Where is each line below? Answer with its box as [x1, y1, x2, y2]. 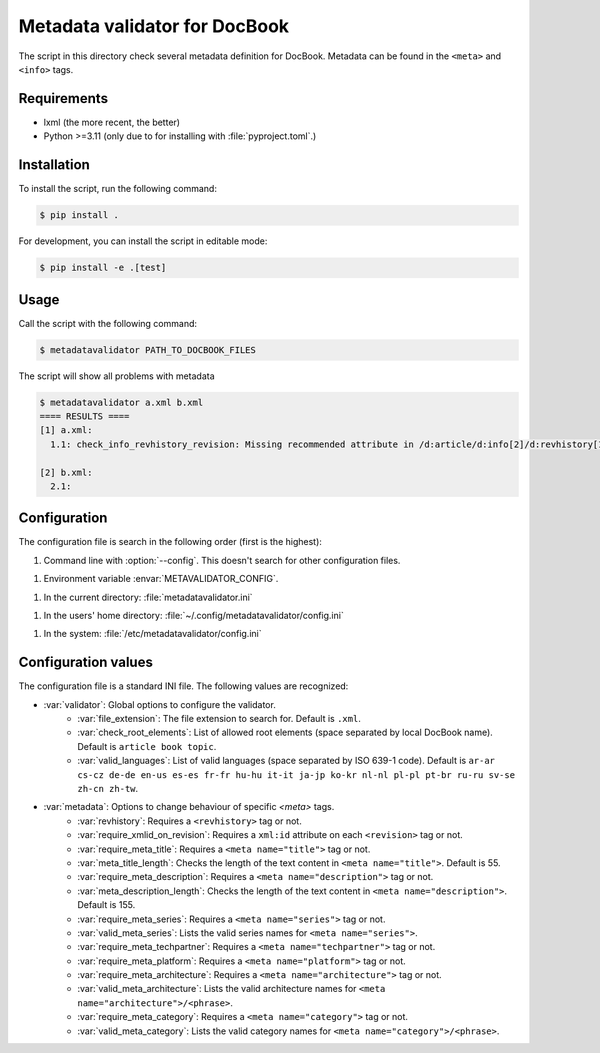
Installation [18, 156, 90, 174]
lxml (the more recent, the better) [43, 116, 180, 128]
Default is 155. [77, 899, 136, 911]
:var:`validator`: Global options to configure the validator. [43, 698, 277, 710]
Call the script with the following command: [18, 317, 198, 329]
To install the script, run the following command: [18, 183, 217, 195]
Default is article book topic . [77, 740, 217, 752]
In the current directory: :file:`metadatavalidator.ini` [43, 591, 254, 603]
